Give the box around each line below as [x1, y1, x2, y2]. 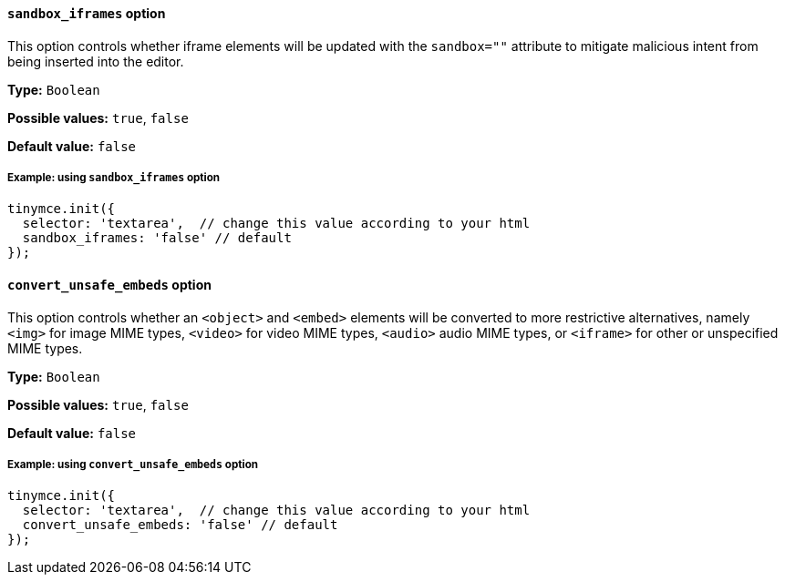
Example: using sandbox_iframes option [7, 171, 221, 184]
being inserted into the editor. [7, 53, 184, 69]
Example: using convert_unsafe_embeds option [7, 458, 259, 471]
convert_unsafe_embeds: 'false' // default [22, 517, 338, 533]
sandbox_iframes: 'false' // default [22, 230, 292, 246]
